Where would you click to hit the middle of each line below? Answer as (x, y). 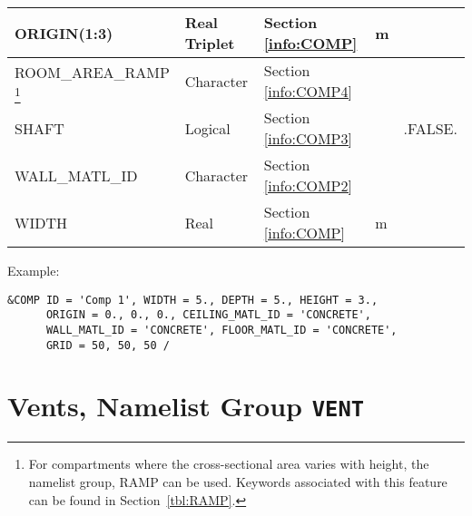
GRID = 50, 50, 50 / (108, 345)
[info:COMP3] (308, 138)
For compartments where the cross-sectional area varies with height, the (229, 464)
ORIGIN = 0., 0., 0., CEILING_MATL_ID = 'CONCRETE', (208, 315)
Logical (207, 128)
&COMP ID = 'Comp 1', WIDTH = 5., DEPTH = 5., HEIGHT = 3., (193, 300)
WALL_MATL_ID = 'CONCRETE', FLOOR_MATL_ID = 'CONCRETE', (221, 330)
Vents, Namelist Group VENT (186, 406)
